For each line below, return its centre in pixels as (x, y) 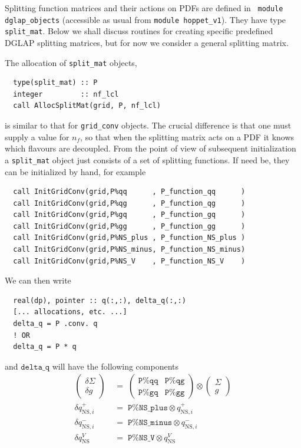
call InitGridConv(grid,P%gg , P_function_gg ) (129, 226)
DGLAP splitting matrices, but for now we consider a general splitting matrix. (147, 42)
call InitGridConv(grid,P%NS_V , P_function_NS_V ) (129, 261)
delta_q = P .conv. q (55, 324)
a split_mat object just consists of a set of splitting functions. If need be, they (147, 159)
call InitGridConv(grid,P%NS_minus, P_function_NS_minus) (129, 250)
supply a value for (37, 136)
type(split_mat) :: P (55, 83)
